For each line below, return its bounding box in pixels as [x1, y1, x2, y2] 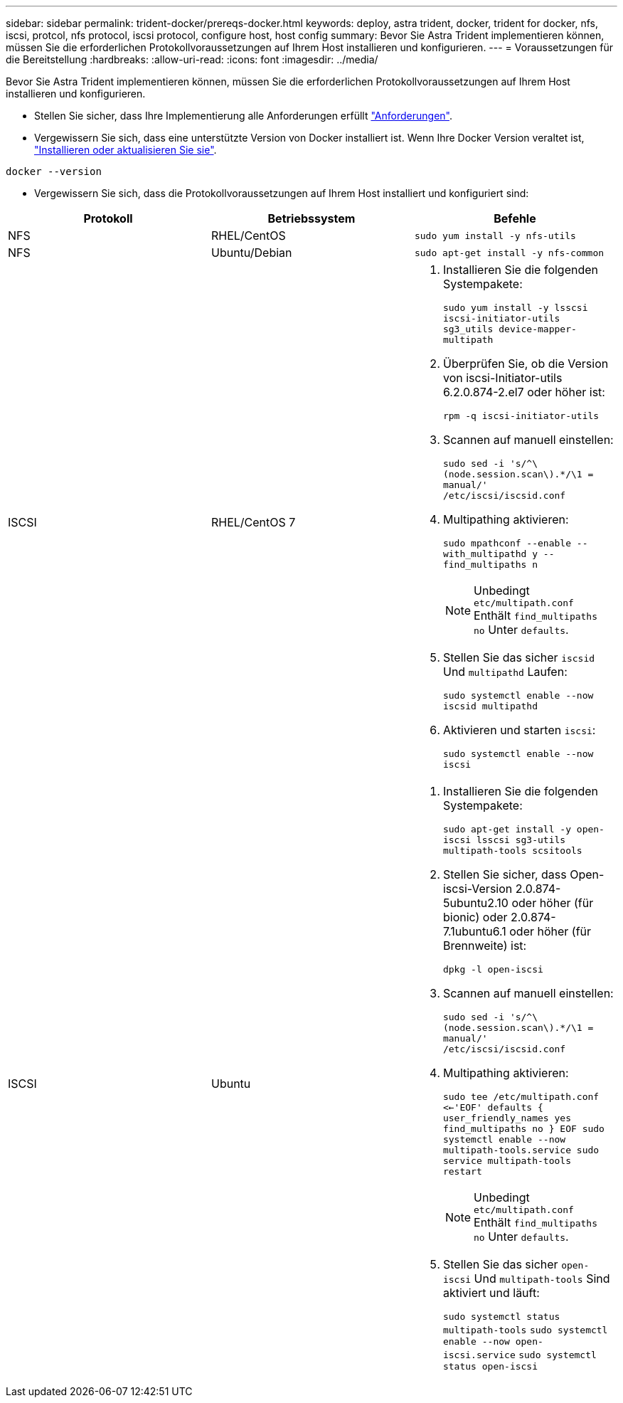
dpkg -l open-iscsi [442, 964, 543, 975]
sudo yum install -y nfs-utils [414, 230, 576, 241]
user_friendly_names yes [442, 1113, 571, 1123]
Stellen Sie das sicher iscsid [442, 650, 595, 665]
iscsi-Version [442, 881, 513, 896]
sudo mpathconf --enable [442, 538, 571, 549]
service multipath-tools [442, 1155, 571, 1166]
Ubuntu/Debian [211, 245, 292, 260]
